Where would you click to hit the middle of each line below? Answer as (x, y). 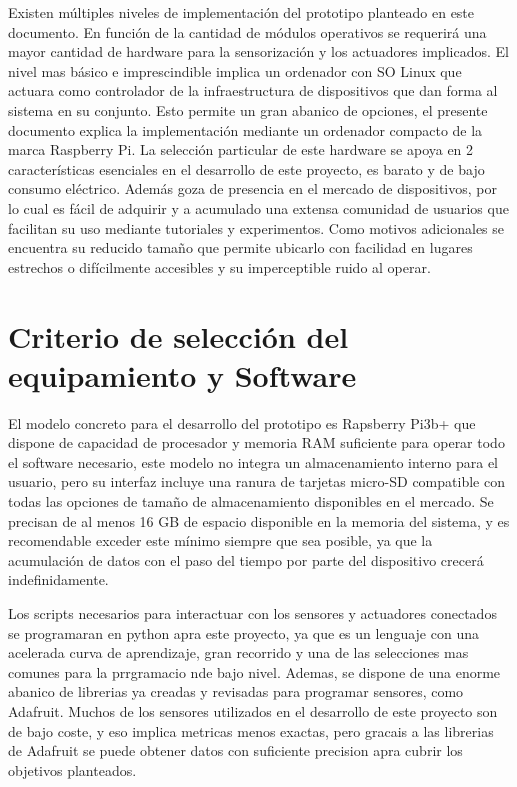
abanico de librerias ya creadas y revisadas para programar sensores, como (236, 691)
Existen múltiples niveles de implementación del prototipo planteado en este (241, 12)
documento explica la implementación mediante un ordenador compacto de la (245, 129)
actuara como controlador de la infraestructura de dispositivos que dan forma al (253, 90)
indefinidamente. (58, 579)
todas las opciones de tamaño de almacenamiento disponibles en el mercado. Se (251, 501)
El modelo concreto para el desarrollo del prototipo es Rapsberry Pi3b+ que (242, 422)
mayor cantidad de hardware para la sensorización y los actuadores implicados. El (258, 51)
